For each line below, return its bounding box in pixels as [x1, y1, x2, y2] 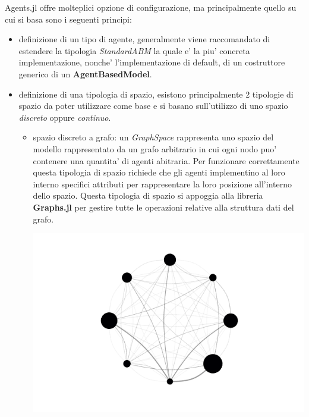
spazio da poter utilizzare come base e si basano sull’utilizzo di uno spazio [18, 99, 288, 112]
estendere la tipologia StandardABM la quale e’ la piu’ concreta [18, 44, 250, 57]
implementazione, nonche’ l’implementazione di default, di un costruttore [18, 56, 285, 68]
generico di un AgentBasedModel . [18, 67, 152, 80]
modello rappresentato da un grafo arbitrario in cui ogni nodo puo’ [33, 142, 277, 155]
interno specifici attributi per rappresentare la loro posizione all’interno [33, 177, 292, 190]
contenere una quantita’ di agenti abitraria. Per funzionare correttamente [33, 154, 299, 167]
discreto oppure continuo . [18, 111, 111, 123]
